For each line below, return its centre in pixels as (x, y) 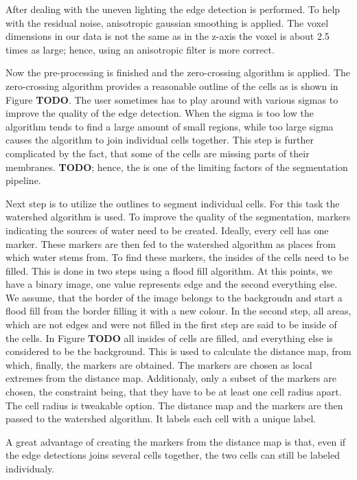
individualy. (30, 468)
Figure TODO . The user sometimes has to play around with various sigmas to (172, 99)
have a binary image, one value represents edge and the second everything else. (172, 284)
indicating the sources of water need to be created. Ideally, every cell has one (167, 230)
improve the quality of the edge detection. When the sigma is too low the (160, 113)
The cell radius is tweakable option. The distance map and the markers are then (174, 405)
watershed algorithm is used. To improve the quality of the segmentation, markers (178, 217)
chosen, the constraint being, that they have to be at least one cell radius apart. (174, 392)
